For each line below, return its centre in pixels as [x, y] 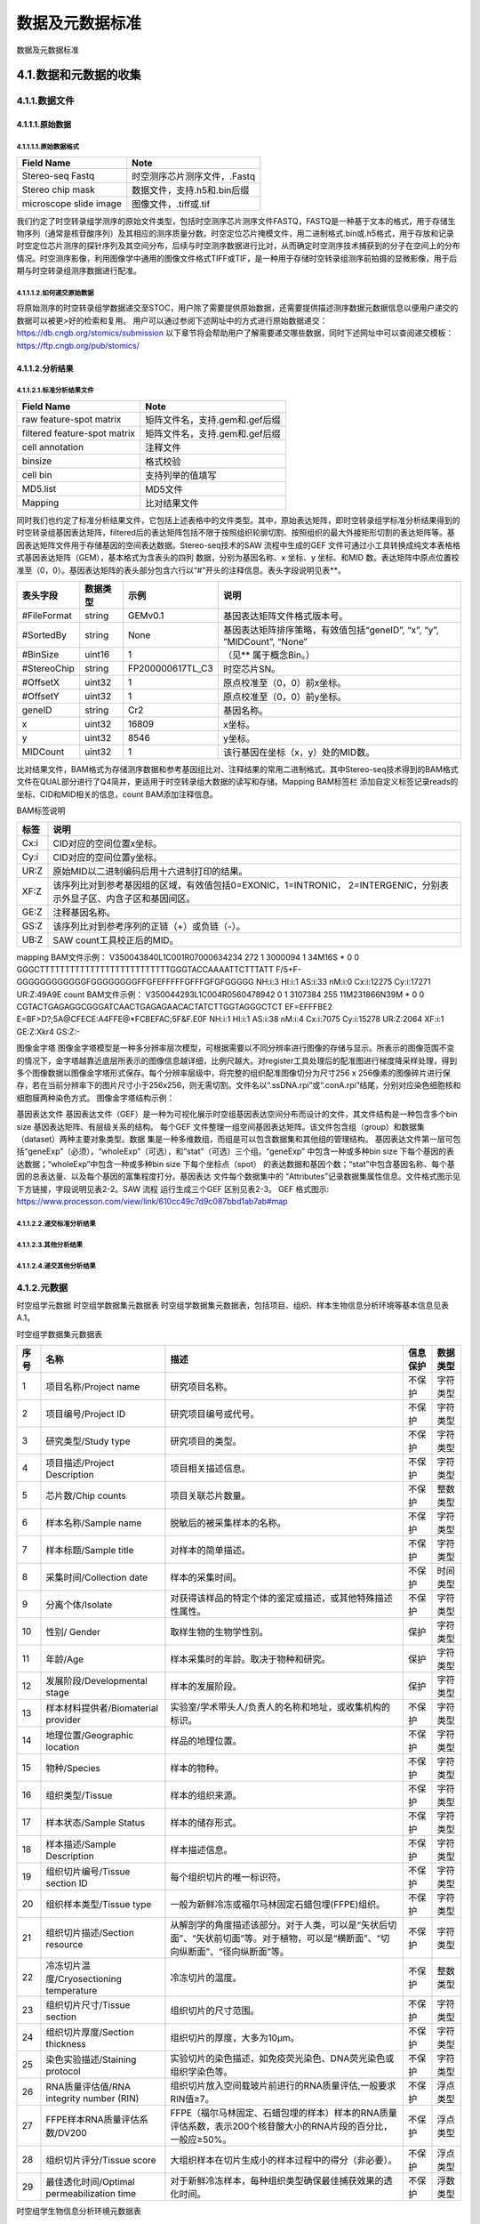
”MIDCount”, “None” [265, 641]
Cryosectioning [90, 1979]
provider [64, 1720]
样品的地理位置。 [206, 1741]
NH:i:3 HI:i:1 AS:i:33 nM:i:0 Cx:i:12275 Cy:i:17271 [343, 982]
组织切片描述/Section [90, 1933]
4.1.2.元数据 [42, 1287]
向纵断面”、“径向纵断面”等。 [229, 1952]
